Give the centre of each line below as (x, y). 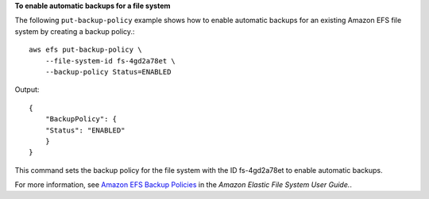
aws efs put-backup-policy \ (85, 50)
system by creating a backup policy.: (75, 31)
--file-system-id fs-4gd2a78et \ (110, 61)
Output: (27, 90)
